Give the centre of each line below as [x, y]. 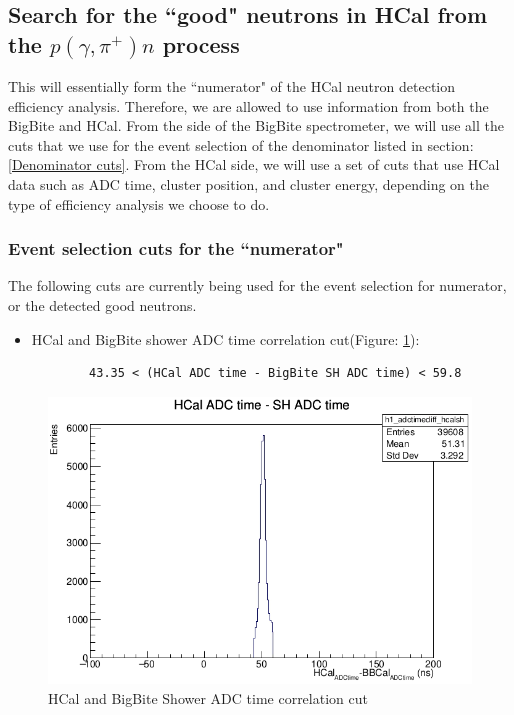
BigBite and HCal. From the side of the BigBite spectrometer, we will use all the [256, 125]
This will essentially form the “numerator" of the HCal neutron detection [232, 85]
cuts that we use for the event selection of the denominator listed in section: [241, 144]
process [201, 43]
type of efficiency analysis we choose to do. [139, 203]
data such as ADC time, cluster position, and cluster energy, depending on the [248, 183]
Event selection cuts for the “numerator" [176, 248]
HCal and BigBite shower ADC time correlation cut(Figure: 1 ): [225, 338]
